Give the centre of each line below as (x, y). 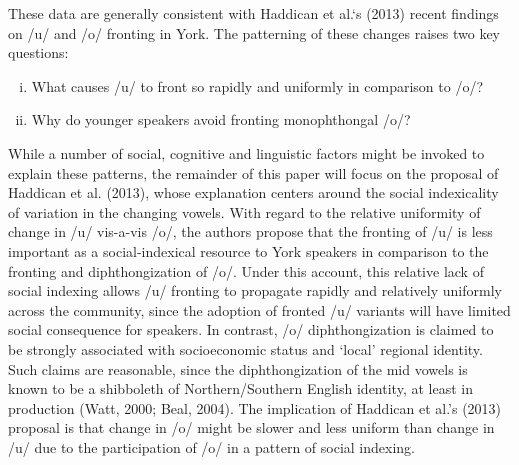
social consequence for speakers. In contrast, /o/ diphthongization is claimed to (251, 329)
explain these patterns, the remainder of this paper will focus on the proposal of (253, 172)
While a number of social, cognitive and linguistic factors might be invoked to (246, 152)
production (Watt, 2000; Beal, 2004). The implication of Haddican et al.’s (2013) (255, 407)
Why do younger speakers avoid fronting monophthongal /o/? (221, 119)
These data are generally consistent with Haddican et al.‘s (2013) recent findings (253, 13)
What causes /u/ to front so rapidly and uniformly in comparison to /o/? (257, 85)
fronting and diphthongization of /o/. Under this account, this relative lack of (246, 270)
